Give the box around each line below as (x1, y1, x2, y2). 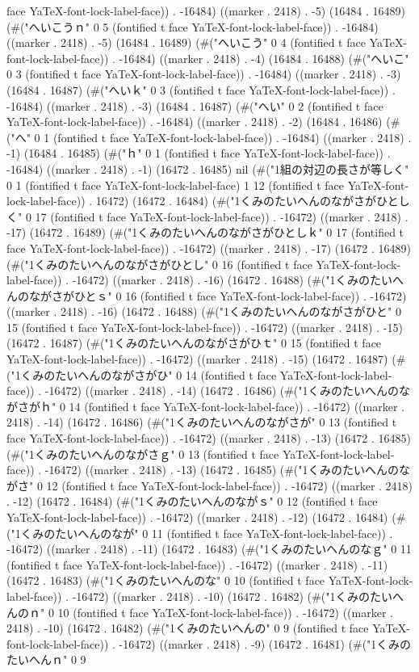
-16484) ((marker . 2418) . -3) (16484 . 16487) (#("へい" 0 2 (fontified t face (6, 97, 383, 114)
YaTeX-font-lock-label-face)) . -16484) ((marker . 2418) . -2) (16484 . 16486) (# (6, 113, 400, 130)
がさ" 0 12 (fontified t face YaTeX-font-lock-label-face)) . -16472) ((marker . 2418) (6, 477, 413, 493)
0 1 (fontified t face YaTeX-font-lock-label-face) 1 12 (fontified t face (6, 176, 345, 193)
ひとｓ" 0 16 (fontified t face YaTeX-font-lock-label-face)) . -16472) (73, 287, 407, 304)
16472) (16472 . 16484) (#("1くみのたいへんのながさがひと (95, 192, 399, 209)
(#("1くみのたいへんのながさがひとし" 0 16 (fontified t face (6, 255, 312, 272)
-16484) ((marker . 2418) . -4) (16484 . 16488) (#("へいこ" (119, 49, 409, 66)
